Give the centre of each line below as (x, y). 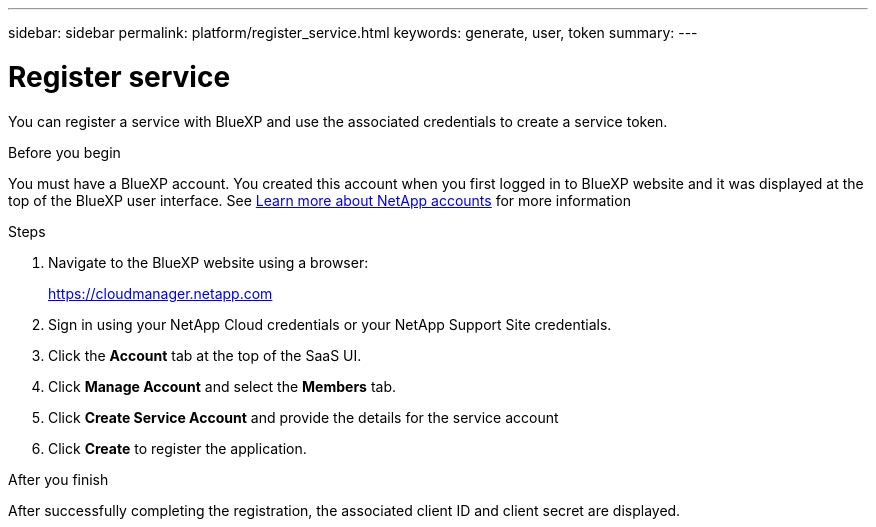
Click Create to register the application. (177, 448)
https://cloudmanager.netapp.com (160, 293)
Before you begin (64, 152)
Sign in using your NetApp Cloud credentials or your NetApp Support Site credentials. (330, 324)
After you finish (58, 479)
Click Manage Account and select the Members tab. (222, 386)
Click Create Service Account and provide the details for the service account (303, 417)
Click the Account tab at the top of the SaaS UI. (205, 355)
